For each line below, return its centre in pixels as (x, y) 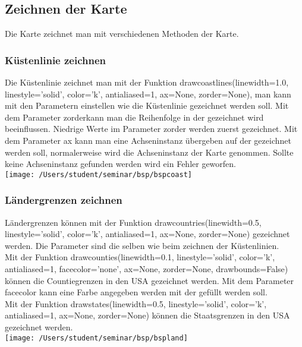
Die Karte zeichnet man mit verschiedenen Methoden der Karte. (122, 34)
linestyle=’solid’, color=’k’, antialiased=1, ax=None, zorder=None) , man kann (148, 94)
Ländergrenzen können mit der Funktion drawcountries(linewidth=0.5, (133, 222)
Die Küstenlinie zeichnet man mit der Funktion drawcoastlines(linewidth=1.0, (147, 82)
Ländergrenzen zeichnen (64, 200)
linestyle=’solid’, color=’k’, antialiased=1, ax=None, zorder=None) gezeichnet (147, 234)
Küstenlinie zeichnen (56, 60)
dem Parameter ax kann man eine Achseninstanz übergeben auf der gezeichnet (148, 140)
